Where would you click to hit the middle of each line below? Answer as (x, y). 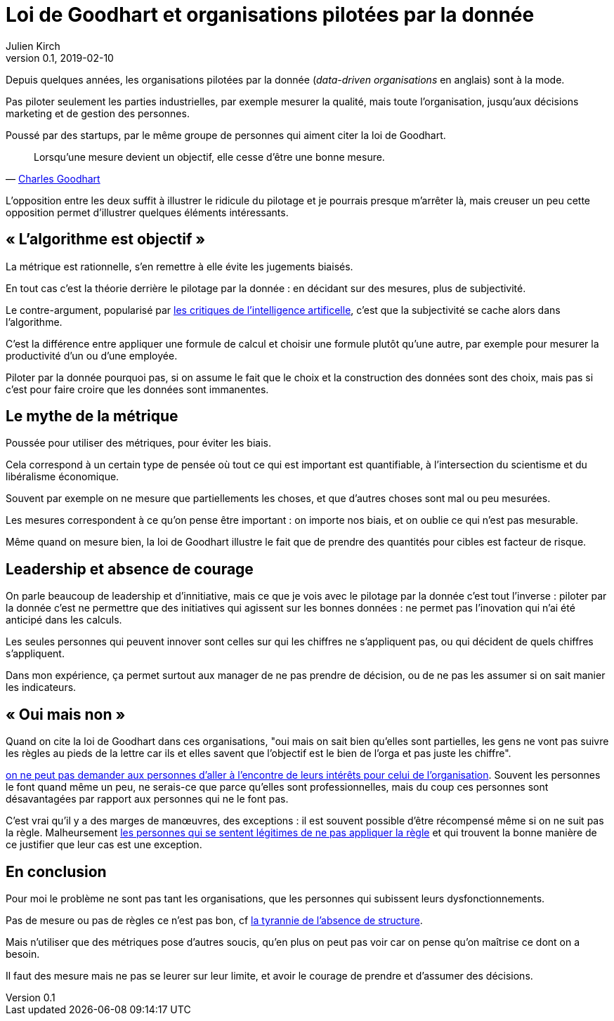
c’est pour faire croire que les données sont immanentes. (137, 389)
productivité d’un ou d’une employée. (92, 355)
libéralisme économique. (63, 477)
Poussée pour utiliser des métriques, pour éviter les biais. (138, 443)
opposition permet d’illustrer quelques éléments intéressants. (147, 212)
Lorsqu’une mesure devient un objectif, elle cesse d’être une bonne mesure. (209, 157)
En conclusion (56, 871)
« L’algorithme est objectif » (106, 239)
